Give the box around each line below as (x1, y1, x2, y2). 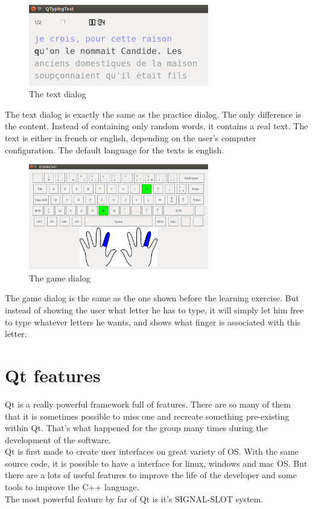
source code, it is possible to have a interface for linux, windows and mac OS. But (5, 456, 308, 469)
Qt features (5, 362, 101, 387)
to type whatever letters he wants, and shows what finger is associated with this (5, 315, 301, 328)
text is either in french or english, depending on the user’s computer (5, 131, 256, 144)
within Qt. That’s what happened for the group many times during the (5, 421, 268, 434)
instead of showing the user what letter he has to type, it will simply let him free (5, 304, 304, 316)
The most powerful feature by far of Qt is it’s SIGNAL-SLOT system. (5, 492, 264, 505)
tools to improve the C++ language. (5, 481, 139, 493)
